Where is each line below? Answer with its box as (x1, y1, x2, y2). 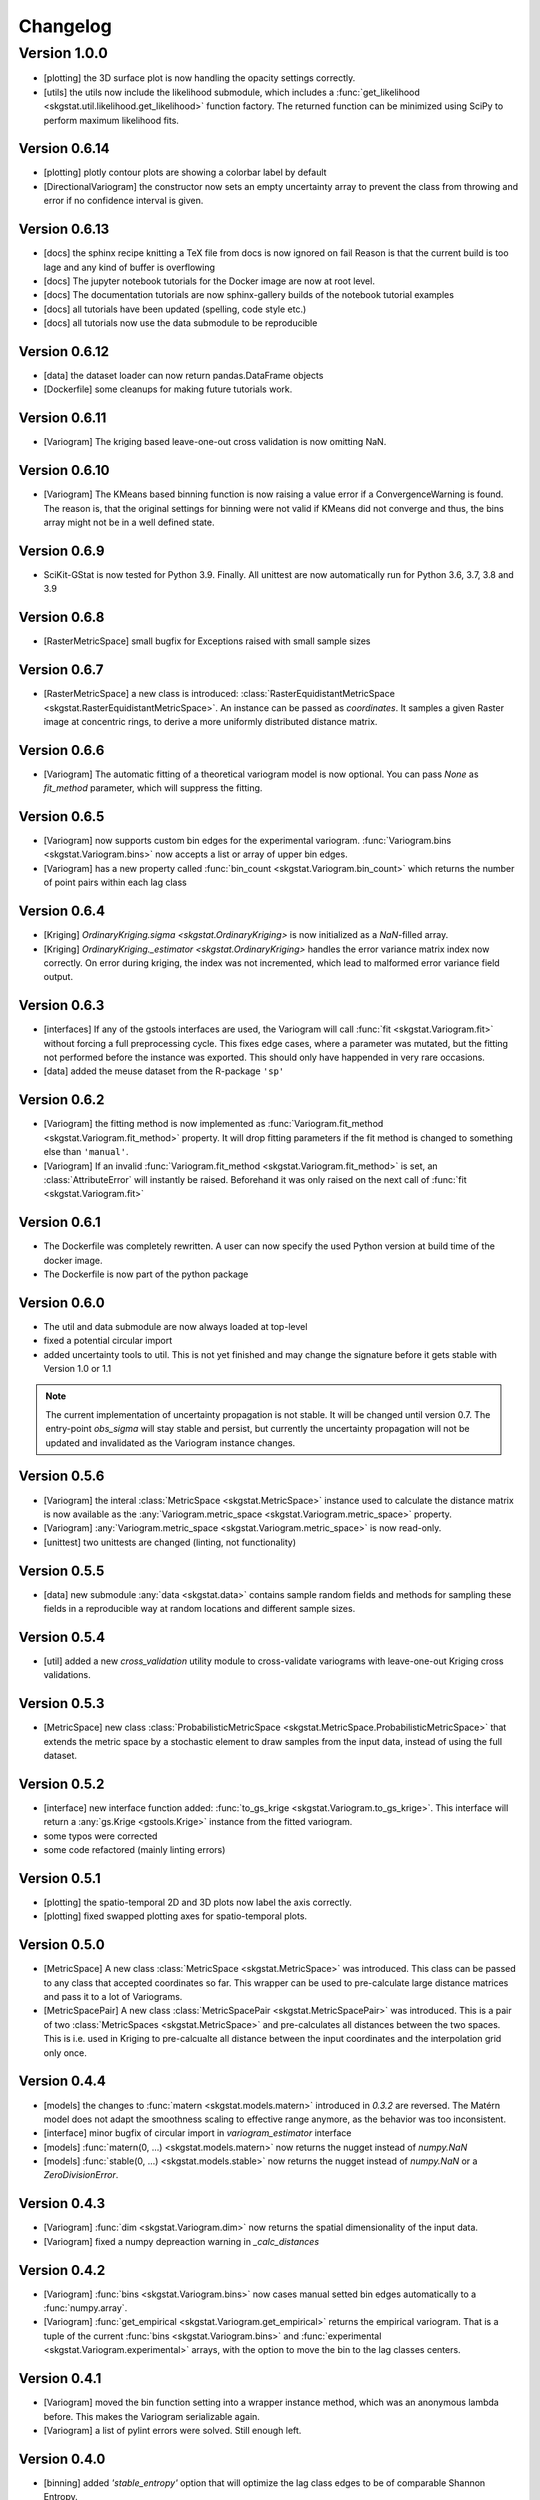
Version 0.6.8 (18, 609, 105, 626)
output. (43, 971, 74, 983)
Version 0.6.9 (18, 542, 105, 559)
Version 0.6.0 (18, 1294, 105, 1311)
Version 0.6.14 (18, 140, 110, 157)
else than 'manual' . (43, 1146, 129, 1158)
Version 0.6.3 (18, 997, 105, 1014)
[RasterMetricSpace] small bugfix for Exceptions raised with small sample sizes (43, 635, 371, 647)
